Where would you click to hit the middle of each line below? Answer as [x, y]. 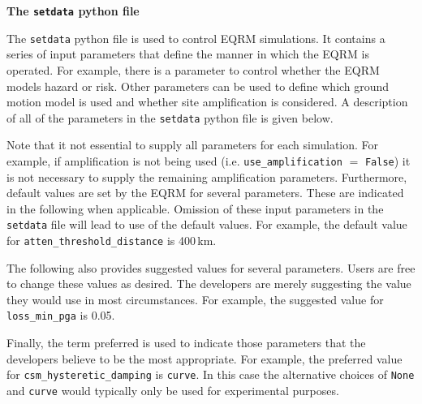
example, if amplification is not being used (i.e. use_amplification [174, 160]
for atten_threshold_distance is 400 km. [112, 241]
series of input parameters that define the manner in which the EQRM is [188, 54]
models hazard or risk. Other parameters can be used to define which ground [198, 86]
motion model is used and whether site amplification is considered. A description [207, 102]
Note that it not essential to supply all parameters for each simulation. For [193, 145]
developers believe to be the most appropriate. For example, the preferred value [205, 358]
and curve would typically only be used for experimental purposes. [173, 390]
